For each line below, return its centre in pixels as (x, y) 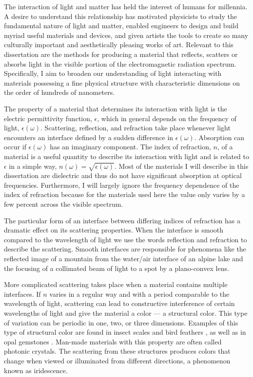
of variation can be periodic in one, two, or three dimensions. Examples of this (121, 322)
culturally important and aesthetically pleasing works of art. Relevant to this (119, 45)
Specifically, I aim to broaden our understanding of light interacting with (113, 73)
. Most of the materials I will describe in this (182, 166)
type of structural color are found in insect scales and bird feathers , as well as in (125, 332)
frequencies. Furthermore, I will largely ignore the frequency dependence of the (122, 185)
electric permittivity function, (48, 118)
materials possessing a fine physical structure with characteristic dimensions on (122, 82)
